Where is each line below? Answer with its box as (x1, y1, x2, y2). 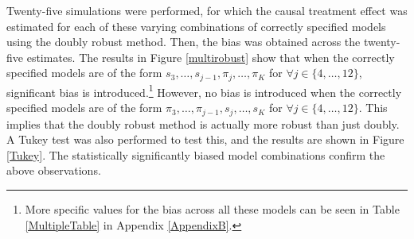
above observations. (6, 162, 101, 179)
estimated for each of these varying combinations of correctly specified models (6, 17, 386, 34)
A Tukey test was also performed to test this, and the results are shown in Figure (6, 131, 404, 148)
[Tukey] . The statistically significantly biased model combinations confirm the (6, 146, 385, 163)
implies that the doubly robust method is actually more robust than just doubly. (6, 115, 400, 132)
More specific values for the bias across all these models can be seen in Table (25, 200, 400, 217)
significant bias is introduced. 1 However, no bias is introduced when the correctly (6, 81, 402, 100)
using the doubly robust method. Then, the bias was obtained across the (6, 33, 361, 50)
